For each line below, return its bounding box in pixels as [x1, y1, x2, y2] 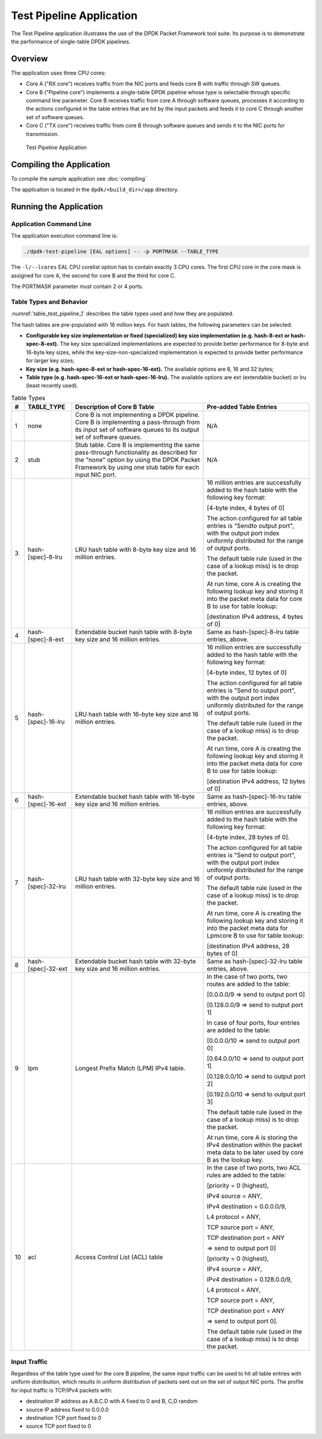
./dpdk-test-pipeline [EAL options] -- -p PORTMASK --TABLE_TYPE [23, 248, 219, 255]
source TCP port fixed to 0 [26, 1422, 92, 1430]
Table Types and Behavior [11, 297, 88, 306]
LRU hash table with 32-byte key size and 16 [75, 875, 200, 883]
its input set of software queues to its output [75, 426, 200, 434]
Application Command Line [11, 220, 92, 228]
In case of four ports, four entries [206, 1019, 301, 1027]
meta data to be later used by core [206, 1148, 304, 1156]
